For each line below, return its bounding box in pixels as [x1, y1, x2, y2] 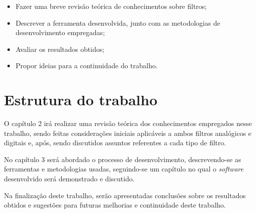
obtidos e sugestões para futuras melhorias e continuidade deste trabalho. [4, 200, 226, 210]
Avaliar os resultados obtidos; [15, 43, 105, 54]
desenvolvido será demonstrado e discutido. [4, 173, 135, 184]
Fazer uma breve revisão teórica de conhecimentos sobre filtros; [15, 1, 207, 11]
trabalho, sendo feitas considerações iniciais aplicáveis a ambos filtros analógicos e [4, 128, 252, 138]
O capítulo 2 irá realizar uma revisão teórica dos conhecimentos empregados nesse [4, 118, 252, 128]
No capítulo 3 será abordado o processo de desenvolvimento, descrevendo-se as [4, 154, 241, 164]
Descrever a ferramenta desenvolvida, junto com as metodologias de [15, 17, 220, 28]
